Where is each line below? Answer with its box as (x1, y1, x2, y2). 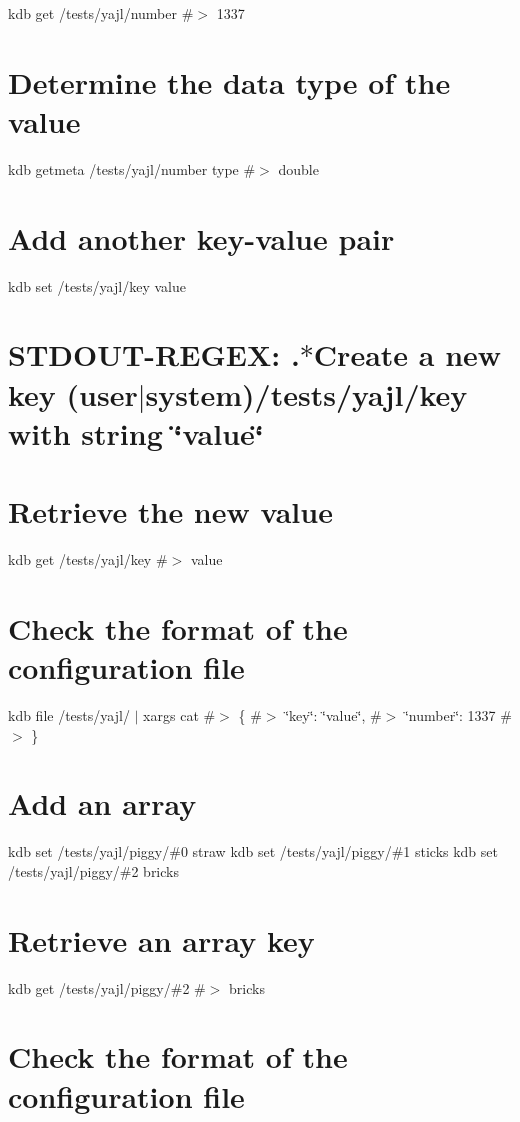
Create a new (313, 334, 502, 375)
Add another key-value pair (8, 217, 395, 258)
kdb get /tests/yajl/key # (8, 549, 168, 570)
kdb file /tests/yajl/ (8, 705, 130, 725)
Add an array (8, 783, 197, 824)
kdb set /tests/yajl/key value (8, 275, 186, 296)
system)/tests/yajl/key (145, 373, 468, 414)
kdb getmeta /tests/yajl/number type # (8, 158, 256, 179)
